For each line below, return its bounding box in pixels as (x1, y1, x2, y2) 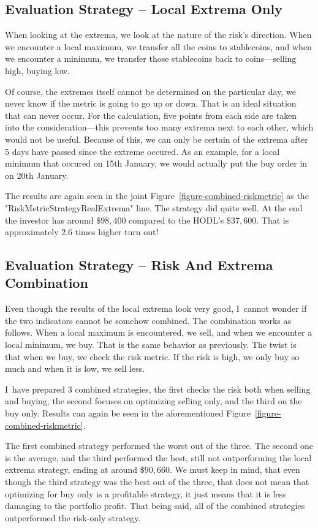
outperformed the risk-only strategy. (5, 511, 141, 524)
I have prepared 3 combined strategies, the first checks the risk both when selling (5, 382, 311, 395)
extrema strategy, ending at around (5, 463, 138, 476)
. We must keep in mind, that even (169, 463, 300, 476)
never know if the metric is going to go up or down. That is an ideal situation (5, 97, 297, 110)
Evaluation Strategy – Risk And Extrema (5, 255, 273, 274)
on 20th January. (5, 168, 69, 181)
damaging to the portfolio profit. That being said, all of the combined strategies (5, 499, 305, 512)
